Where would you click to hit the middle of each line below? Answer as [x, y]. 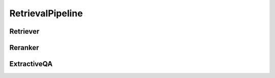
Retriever [24, 31]
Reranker [24, 48]
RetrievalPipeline [46, 13]
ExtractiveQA [31, 64]
